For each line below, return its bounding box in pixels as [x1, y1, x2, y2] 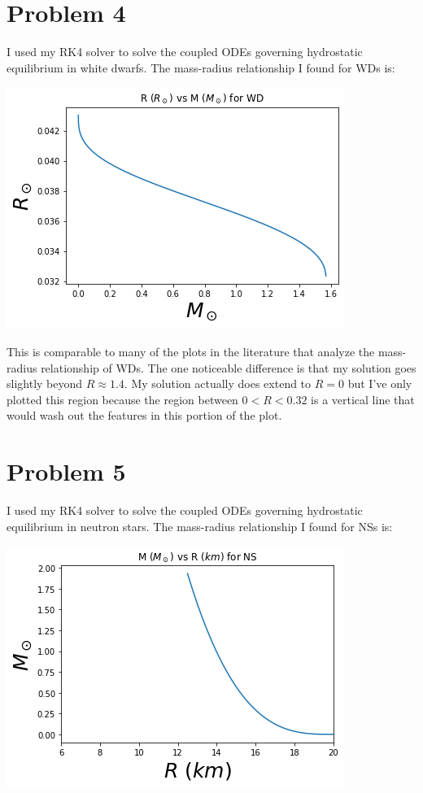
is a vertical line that [311, 390, 415, 407]
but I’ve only [347, 375, 412, 392]
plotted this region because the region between [7, 390, 238, 407]
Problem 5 [7, 455, 126, 488]
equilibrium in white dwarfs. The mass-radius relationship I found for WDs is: [7, 59, 395, 76]
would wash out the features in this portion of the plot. [7, 407, 282, 424]
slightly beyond [7, 375, 83, 392]
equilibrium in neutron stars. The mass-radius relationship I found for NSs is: [7, 517, 393, 534]
